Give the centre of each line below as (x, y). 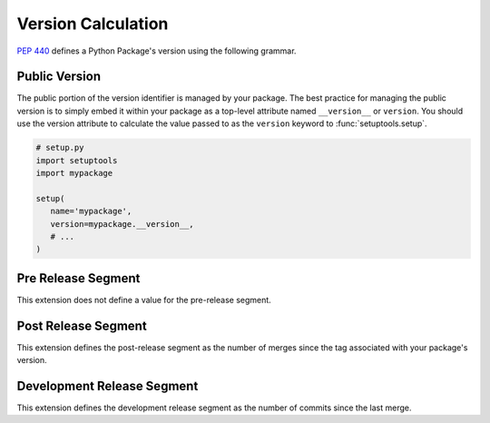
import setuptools (77, 160)
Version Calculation (93, 24)
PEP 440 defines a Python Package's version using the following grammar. (157, 51)
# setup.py (60, 148)
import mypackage (74, 173)
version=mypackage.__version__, (122, 224)
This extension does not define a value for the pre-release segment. (144, 300)
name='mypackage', (91, 211)
